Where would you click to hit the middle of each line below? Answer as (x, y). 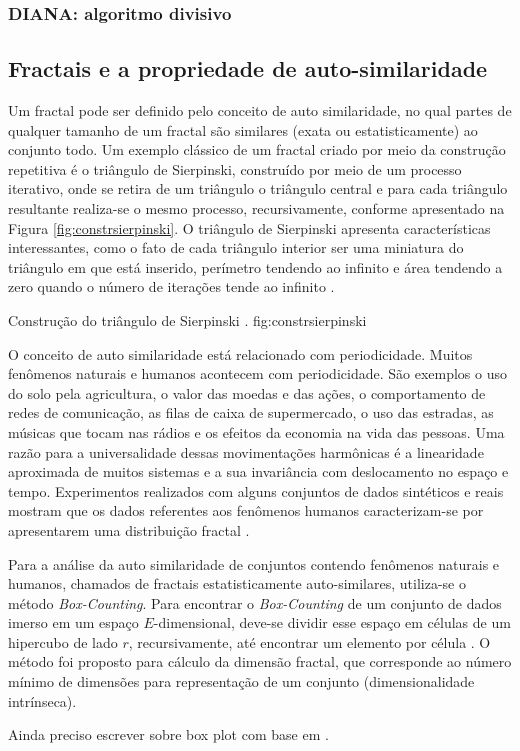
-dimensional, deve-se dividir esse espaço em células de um (332, 622)
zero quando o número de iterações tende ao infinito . (171, 286)
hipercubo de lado (63, 641)
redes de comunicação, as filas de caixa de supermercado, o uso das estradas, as (251, 412)
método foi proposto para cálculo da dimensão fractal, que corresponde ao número (260, 661)
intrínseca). (42, 700)
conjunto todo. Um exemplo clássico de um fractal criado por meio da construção (257, 149)
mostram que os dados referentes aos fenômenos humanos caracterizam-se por (246, 510)
